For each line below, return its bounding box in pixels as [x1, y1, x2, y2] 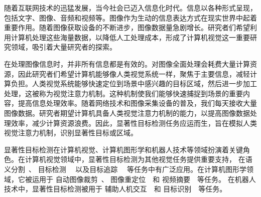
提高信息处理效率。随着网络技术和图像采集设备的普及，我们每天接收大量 [18, 98, 257, 108]
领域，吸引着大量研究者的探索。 [11, 42, 116, 52]
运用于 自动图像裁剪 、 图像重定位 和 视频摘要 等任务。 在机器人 [32, 173, 256, 184]
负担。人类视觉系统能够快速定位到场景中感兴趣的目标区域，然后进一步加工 [11, 78, 257, 89]
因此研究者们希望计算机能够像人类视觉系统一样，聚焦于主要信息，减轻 [18, 68, 250, 79]
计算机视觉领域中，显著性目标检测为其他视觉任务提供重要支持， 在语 [25, 154, 252, 164]
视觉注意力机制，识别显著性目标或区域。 [4, 127, 138, 138]
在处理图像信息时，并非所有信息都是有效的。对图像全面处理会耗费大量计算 [4, 58, 250, 69]
